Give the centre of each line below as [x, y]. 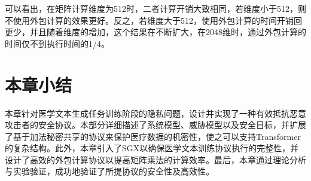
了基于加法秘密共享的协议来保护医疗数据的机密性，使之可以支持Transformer [153, 136]
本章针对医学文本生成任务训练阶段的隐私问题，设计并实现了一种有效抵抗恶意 [155, 113]
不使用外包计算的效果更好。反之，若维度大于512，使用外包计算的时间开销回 [153, 20]
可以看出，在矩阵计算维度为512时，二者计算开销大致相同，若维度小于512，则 [155, 8]
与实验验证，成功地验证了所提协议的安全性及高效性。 [109, 171]
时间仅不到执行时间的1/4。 [57, 43]
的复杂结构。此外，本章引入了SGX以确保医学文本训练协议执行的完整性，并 [152, 148]
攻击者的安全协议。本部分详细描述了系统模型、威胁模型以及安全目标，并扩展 [155, 125]
